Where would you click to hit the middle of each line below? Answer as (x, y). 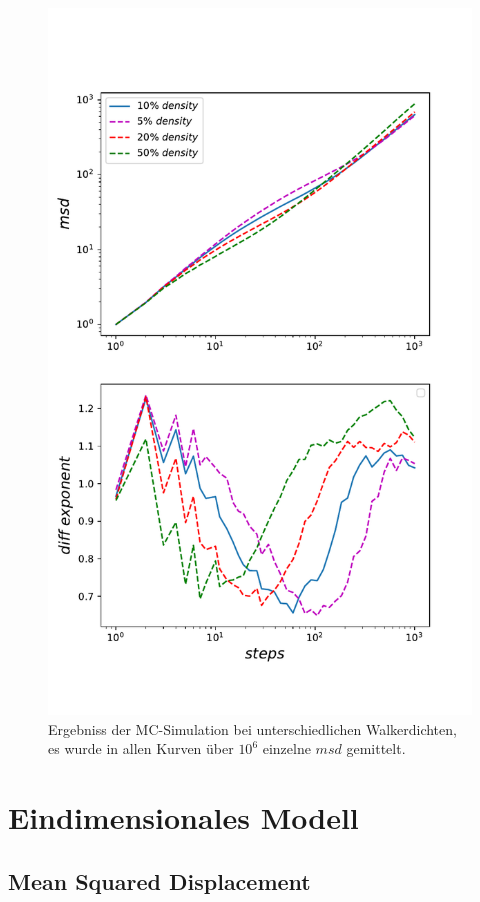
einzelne (286, 748)
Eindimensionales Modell (183, 817)
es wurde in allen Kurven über (141, 748)
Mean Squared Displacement (159, 880)
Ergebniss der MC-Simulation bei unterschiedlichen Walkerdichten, (252, 728)
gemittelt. (376, 748)
